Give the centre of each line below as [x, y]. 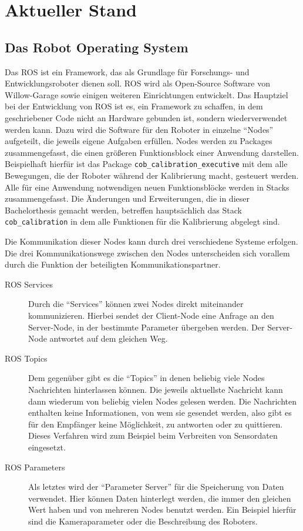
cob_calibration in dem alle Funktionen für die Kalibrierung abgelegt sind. [142, 221]
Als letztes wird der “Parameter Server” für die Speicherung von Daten [156, 487]
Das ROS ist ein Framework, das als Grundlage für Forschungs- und [127, 71]
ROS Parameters [35, 467]
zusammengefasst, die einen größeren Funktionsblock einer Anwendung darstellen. [152, 152]
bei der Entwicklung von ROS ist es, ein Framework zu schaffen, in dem [134, 106]
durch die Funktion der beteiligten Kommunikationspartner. [113, 264]
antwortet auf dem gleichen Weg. [109, 338]
